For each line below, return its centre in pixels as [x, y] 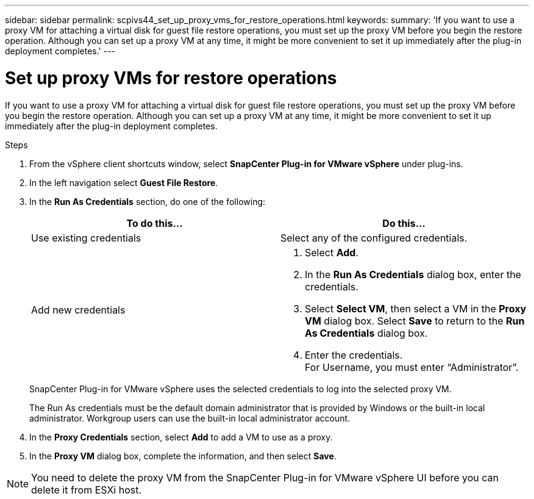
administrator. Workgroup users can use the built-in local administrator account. [190, 418]
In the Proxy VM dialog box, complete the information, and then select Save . [183, 456]
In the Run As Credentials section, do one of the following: [148, 201]
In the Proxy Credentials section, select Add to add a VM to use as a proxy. [181, 437]
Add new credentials [78, 310]
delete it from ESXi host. [87, 490]
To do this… [155, 223]
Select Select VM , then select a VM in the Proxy [416, 308]
